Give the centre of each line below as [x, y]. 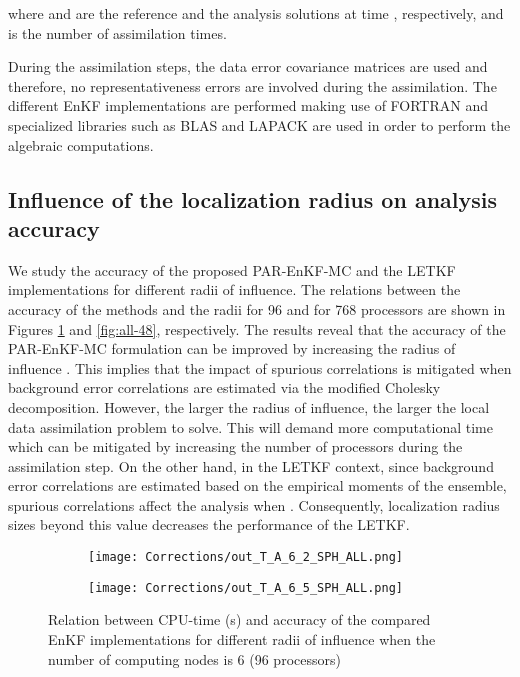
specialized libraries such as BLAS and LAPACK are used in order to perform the [259, 124]
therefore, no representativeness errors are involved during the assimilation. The [252, 85]
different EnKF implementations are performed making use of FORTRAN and [248, 105]
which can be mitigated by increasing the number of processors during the [235, 446]
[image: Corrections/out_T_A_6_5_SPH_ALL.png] [245, 587]
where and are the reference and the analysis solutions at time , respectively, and [256, 13]
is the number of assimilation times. [117, 32]
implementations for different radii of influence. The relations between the [234, 289]
